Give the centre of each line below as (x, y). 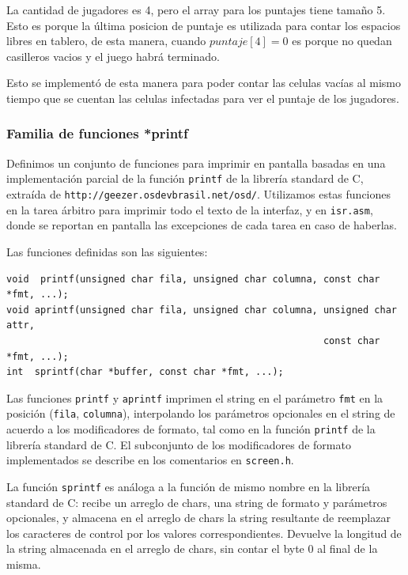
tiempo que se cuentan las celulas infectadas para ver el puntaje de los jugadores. (203, 98)
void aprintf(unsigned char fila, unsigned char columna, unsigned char (202, 310)
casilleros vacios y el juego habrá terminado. (113, 56)
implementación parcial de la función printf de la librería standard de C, (185, 178)
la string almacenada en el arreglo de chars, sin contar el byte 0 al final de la (192, 549)
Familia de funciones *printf (97, 133)
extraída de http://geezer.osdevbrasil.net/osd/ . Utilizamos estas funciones (199, 194)
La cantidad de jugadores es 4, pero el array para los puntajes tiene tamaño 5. (196, 9)
